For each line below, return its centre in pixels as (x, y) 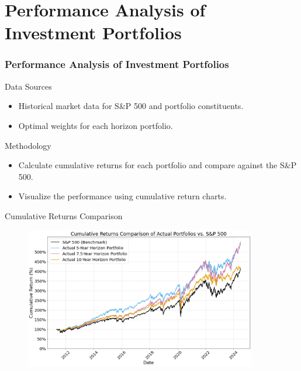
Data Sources (28, 86)
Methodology (28, 145)
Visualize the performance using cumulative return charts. (122, 196)
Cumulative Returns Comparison (64, 215)
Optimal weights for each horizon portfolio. (96, 125)
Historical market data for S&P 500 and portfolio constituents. (131, 106)
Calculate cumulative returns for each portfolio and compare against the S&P (158, 165)
